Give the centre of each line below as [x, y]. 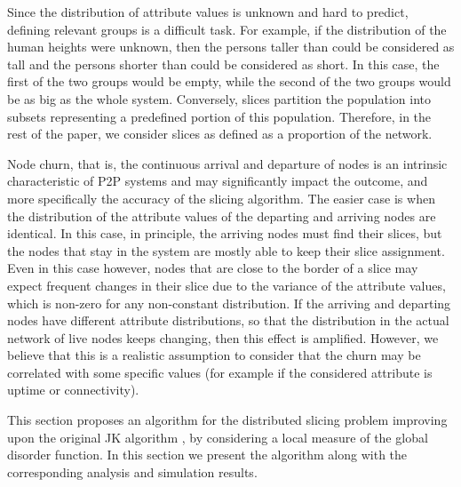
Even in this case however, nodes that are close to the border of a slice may [213, 268]
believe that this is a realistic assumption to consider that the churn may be [214, 355]
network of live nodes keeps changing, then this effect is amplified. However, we [223, 337]
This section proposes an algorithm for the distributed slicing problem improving [227, 420]
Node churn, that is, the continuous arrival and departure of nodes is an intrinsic [227, 163]
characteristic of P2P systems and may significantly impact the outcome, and [218, 181]
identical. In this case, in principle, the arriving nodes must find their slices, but [225, 233]
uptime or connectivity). [73, 390]
